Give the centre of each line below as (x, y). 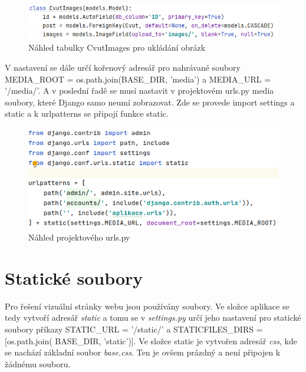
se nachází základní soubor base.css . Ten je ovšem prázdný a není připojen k (143, 352)
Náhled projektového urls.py (79, 237)
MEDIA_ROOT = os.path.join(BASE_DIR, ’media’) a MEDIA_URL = (138, 79)
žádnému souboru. (38, 363)
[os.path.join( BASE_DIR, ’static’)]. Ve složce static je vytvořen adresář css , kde (151, 340)
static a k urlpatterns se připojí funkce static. (87, 113)
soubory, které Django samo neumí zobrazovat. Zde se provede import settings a (150, 102)
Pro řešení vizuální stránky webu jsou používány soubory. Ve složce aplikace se (147, 306)
